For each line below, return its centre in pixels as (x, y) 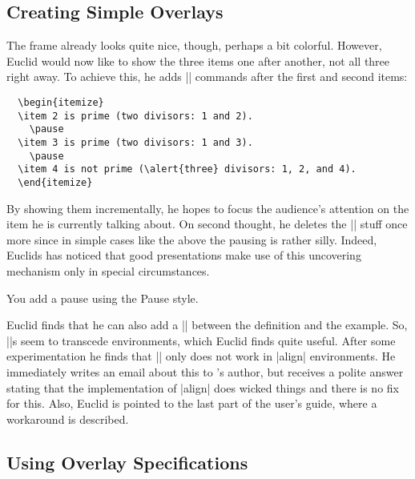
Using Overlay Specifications (127, 462)
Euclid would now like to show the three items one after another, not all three (198, 60)
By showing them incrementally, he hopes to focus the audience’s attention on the (208, 208)
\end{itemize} (55, 182)
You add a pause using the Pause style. (103, 298)
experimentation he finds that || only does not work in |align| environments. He (201, 356)
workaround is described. (68, 419)
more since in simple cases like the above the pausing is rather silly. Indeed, (192, 239)
